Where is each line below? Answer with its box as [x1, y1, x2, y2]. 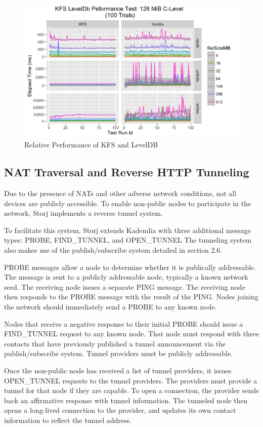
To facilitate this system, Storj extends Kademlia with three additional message [4, 224, 251, 235]
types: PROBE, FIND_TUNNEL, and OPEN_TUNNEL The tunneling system [4, 235, 252, 245]
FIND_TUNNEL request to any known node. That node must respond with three [4, 328, 259, 339]
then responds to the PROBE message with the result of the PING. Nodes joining [4, 291, 258, 302]
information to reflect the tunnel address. [4, 414, 131, 425]
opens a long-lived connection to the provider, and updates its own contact [4, 405, 236, 415]
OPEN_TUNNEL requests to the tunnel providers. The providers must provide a [4, 375, 257, 385]
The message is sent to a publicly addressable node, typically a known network [4, 271, 248, 282]
